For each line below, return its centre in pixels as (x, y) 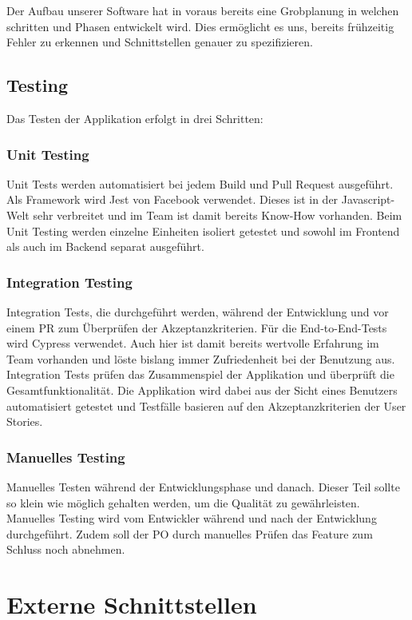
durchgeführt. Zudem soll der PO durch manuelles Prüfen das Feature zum (190, 533)
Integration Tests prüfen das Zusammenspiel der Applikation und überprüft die (200, 374)
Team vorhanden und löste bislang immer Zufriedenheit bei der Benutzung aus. (201, 358)
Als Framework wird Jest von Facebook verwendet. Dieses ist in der (172, 199)
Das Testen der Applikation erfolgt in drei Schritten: (135, 118)
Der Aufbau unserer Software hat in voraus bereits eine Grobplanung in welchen (203, 10)
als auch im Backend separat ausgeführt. (105, 246)
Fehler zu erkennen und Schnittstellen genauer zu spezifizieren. (160, 42)
